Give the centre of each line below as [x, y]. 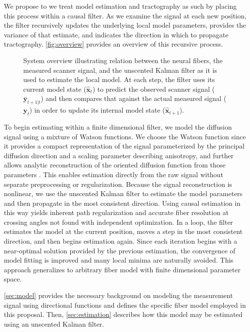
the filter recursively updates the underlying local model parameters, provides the [125, 25]
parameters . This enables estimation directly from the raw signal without [114, 174]
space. [13, 279]
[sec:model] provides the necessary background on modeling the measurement [118, 295]
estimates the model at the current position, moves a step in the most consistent [123, 231]
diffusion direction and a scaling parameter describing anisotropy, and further [119, 155]
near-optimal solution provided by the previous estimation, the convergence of [120, 250]
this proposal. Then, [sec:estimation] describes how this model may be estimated [123, 314]
